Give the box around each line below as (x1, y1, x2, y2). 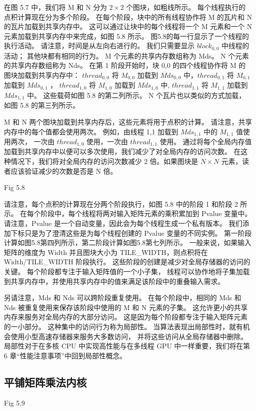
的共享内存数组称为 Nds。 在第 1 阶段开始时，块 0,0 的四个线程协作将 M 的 (4, 60, 246, 70)
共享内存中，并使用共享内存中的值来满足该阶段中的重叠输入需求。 (10, 276, 224, 286)
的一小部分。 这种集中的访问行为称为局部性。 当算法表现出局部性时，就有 (4, 321, 243, 331)
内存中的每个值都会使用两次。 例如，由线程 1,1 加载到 (4, 126, 178, 136)
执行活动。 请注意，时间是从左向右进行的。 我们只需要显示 (4, 40, 195, 51)
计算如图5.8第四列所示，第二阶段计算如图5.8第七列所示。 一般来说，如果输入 (4, 237, 252, 248)
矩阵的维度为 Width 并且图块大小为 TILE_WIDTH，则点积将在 (4, 247, 208, 257)
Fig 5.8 (4, 182, 25, 192)
